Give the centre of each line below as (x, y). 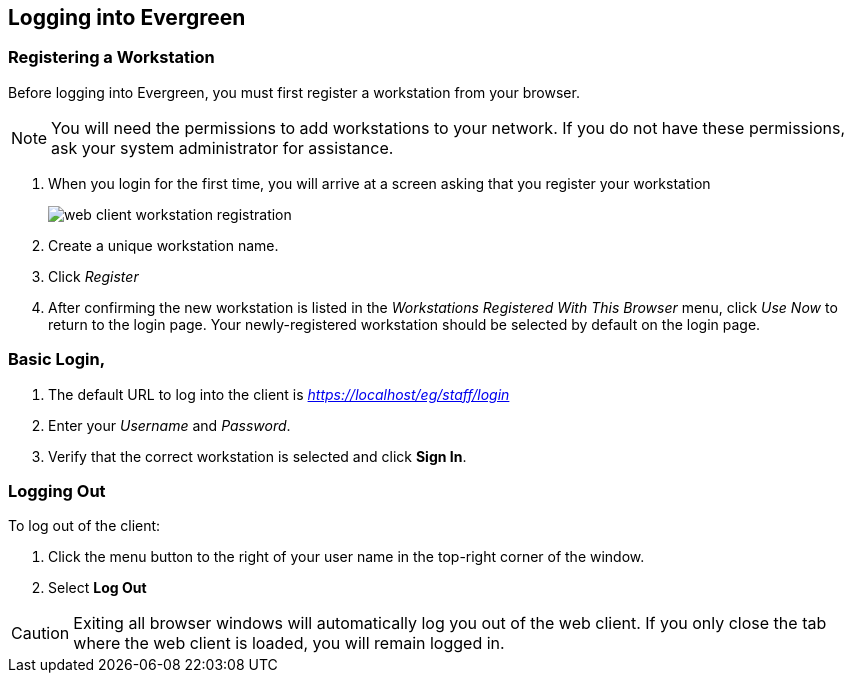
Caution (40, 633)
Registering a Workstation (111, 57)
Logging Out (57, 490)
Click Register (93, 276)
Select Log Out (97, 588)
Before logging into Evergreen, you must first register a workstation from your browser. (294, 92)
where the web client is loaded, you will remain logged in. (289, 643)
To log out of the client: (84, 526)
